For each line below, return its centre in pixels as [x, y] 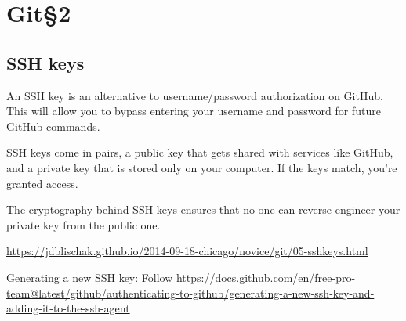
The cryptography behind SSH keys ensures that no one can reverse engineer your [203, 209]
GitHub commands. [53, 126]
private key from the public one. [83, 224]
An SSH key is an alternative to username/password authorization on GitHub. [195, 95]
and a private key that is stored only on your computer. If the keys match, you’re [202, 167]
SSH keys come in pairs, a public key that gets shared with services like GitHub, [200, 152]
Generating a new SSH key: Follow [90, 277]
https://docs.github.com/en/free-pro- [266, 277]
